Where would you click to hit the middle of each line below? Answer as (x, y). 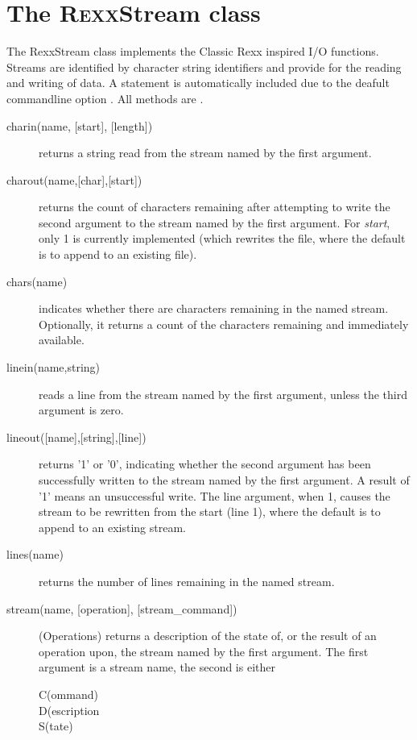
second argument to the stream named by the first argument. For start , (215, 222)
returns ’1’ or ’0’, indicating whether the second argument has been (205, 464)
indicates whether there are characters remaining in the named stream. (214, 308)
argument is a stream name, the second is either (157, 667)
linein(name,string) (54, 367)
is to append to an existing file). (118, 254)
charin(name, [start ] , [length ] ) (80, 125)
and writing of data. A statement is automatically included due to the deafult (198, 83)
